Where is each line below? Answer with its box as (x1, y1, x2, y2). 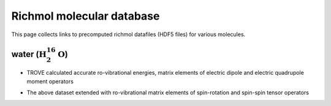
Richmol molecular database (11, 9, 160, 23)
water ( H (11, 49, 47, 59)
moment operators (26, 77, 74, 85)
